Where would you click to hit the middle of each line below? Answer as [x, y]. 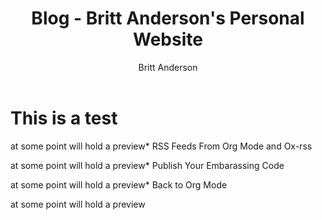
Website [168, 39]
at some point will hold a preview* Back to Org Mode [119, 184]
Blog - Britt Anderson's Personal [168, 18]
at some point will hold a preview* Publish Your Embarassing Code [147, 165]
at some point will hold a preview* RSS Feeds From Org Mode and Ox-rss [161, 146]
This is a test [64, 118]
